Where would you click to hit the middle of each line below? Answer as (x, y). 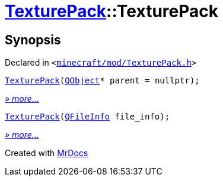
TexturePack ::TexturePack (111, 11)
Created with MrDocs (47, 153)
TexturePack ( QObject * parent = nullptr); (102, 81)
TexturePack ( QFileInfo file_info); (87, 117)
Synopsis (33, 40)
